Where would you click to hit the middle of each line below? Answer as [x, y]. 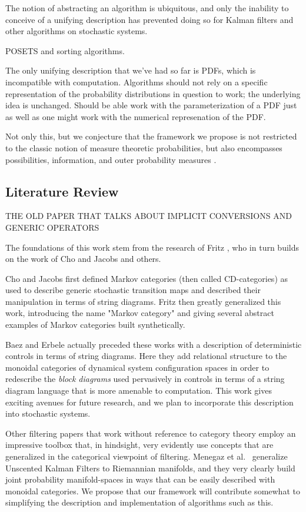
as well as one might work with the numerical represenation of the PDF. [136, 116]
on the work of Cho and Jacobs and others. [83, 259]
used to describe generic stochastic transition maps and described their [133, 290]
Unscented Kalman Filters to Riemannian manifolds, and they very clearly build [150, 468]
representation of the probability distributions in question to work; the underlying [153, 93]
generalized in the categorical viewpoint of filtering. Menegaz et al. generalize [147, 456]
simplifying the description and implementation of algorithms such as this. [139, 502]
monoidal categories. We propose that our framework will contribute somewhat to [153, 491]
